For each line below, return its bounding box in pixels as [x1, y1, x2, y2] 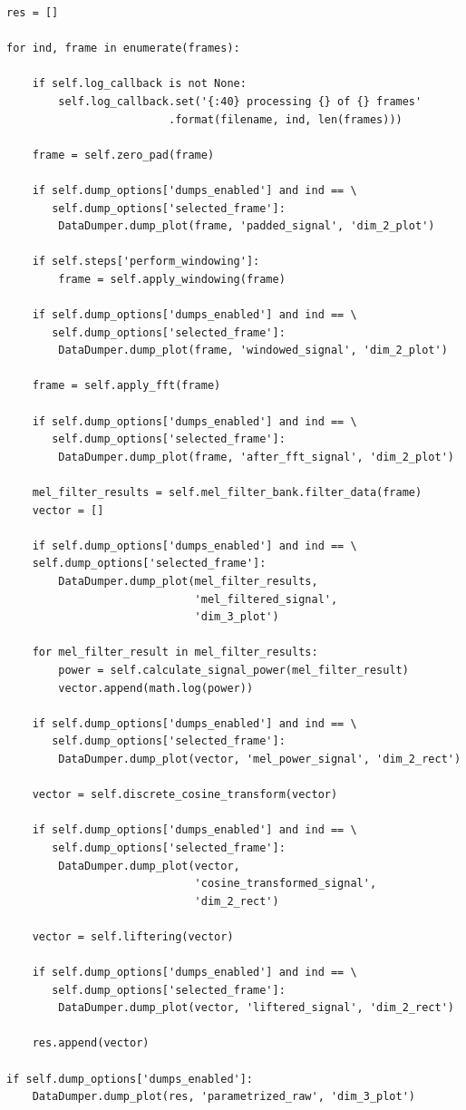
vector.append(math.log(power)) [58, 681, 254, 695]
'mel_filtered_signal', [194, 592, 338, 606]
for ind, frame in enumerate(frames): [6, 42, 240, 55]
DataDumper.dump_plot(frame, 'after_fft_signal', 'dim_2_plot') [58, 450, 454, 463]
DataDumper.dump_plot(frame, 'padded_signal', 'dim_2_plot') [58, 219, 435, 233]
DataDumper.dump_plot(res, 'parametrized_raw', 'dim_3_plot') [32, 1090, 416, 1104]
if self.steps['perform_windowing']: [32, 255, 260, 268]
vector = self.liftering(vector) [32, 930, 234, 943]
